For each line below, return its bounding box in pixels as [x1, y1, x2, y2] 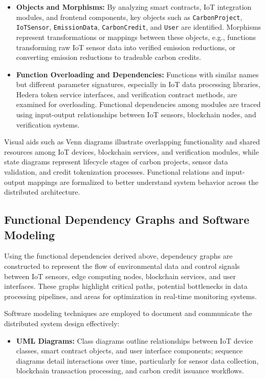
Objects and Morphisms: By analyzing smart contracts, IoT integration [16, 2, 252, 12]
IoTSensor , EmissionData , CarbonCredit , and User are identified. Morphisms [16, 22, 261, 32]
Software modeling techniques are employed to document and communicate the [4, 308, 252, 319]
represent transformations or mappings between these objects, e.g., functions [16, 31, 256, 42]
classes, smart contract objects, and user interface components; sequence [16, 345, 243, 356]
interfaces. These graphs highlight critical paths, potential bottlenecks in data [4, 281, 248, 291]
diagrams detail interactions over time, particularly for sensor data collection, [16, 355, 259, 366]
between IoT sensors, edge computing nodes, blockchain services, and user [4, 270, 236, 281]
